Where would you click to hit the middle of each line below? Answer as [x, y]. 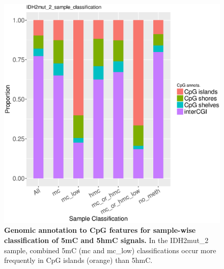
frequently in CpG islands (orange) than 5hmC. [78, 260]
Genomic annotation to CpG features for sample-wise [100, 230]
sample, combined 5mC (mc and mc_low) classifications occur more [110, 250]
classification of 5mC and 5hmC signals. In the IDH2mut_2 [106, 240]
